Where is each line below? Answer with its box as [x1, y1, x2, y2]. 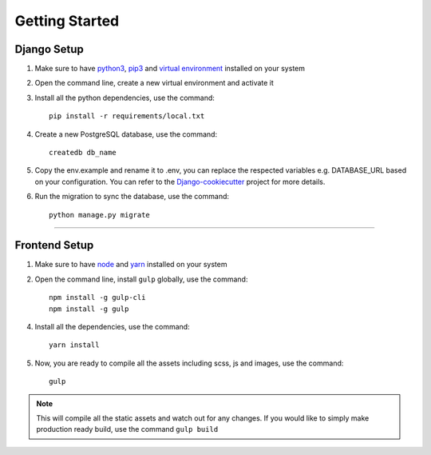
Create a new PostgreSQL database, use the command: [34, 129, 218, 139]
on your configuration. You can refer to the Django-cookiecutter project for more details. [34, 177, 326, 186]
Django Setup [14, 42, 84, 56]
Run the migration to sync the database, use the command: [34, 192, 230, 202]
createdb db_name [49, 148, 117, 158]
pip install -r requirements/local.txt [49, 112, 205, 121]
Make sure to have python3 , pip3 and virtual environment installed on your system [34, 64, 306, 74]
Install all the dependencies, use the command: [34, 322, 191, 332]
